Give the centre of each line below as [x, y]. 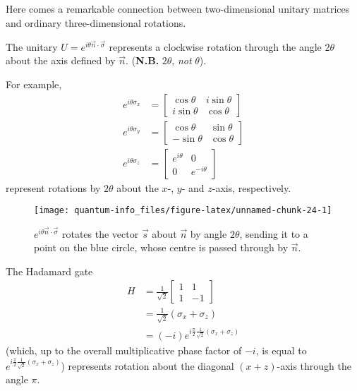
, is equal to [281, 350]
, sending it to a [274, 233]
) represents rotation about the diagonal [147, 365]
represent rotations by [53, 187]
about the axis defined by [61, 60]
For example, [34, 84]
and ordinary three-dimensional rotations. [96, 22]
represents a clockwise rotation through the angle [215, 46]
